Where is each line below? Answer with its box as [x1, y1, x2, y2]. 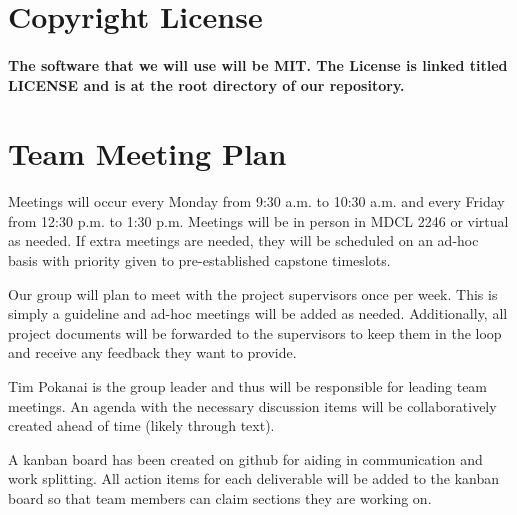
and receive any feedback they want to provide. [8, 342, 297, 363]
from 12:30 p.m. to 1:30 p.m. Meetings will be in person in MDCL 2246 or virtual [8, 210, 509, 231]
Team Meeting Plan [8, 133, 287, 174]
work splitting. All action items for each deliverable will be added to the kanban [8, 468, 500, 489]
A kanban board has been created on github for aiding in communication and [8, 448, 483, 469]
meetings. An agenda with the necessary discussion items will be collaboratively [8, 395, 497, 416]
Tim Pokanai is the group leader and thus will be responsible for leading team [8, 376, 488, 397]
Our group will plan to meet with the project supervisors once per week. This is [8, 283, 498, 304]
